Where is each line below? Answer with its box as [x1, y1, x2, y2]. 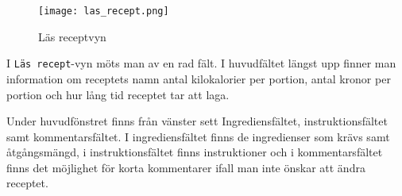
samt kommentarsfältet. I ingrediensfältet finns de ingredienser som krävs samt [6, 128, 390, 144]
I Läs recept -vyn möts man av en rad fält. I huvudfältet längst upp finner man [6, 55, 396, 71]
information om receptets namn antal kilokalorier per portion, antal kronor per [6, 70, 391, 86]
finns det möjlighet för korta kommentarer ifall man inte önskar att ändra [6, 159, 365, 175]
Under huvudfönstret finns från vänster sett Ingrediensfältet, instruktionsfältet [6, 113, 388, 129]
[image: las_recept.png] [38, 6, 169, 17]
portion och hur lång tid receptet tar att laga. [6, 86, 230, 102]
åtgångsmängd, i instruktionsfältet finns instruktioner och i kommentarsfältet [6, 144, 383, 160]
